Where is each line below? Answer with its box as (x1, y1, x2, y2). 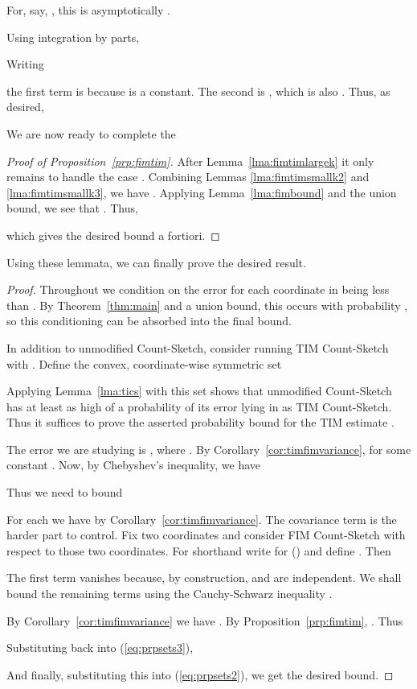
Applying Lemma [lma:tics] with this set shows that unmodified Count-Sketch (6, 382, 392, 399)
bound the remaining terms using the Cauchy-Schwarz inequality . (6, 585, 333, 602)
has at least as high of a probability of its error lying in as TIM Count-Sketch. (6, 398, 392, 415)
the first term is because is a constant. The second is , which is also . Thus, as (6, 82, 390, 99)
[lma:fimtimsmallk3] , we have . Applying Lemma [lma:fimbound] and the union (6, 184, 397, 200)
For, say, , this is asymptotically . (6, 2, 170, 18)
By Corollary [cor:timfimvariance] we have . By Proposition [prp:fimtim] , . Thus (6, 612, 403, 629)
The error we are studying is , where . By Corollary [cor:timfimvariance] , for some (6, 440, 411, 457)
